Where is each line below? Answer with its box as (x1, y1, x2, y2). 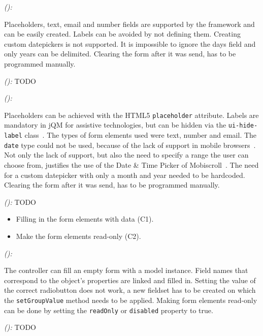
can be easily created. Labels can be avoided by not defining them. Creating (4, 28, 241, 39)
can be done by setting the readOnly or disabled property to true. (4, 304, 213, 315)
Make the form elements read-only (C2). (16, 230, 141, 241)
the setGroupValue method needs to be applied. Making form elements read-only (4, 294, 257, 305)
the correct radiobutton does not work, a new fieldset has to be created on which (4, 285, 256, 295)
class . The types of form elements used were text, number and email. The (24, 130, 257, 140)
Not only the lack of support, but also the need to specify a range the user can (4, 149, 249, 160)
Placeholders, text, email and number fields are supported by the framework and (4, 18, 255, 29)
